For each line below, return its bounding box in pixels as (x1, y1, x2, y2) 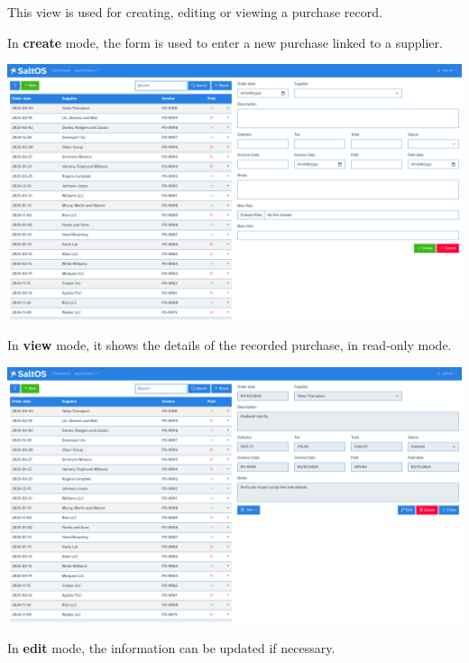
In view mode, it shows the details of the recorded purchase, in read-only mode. (7, 336, 452, 355)
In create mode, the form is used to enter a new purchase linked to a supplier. (7, 32, 443, 51)
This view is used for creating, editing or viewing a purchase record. (7, 3, 382, 21)
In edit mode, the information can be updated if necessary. (7, 638, 336, 657)
